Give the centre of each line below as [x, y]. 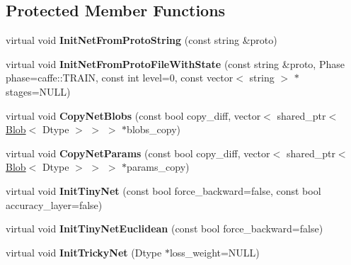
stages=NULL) [38, 91]
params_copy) [158, 167]
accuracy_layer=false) [54, 204]
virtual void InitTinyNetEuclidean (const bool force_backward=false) [165, 229]
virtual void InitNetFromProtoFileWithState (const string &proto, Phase [175, 63]
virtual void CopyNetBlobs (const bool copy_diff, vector [133, 115]
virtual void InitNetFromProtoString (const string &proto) [142, 40]
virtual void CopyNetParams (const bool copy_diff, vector [138, 153]
